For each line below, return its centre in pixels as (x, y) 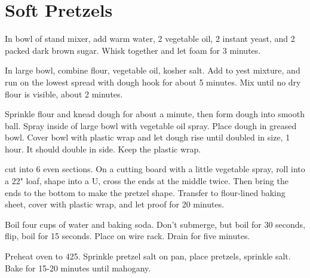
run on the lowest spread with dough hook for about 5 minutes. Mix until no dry (153, 82)
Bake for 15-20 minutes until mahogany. (78, 268)
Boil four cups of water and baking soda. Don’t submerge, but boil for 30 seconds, (155, 224)
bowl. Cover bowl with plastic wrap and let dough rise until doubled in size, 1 (148, 137)
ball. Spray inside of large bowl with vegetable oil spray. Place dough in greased (151, 125)
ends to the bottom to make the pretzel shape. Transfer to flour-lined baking (145, 192)
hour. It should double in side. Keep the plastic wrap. (103, 149)
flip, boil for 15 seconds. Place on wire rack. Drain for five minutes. (128, 236)
